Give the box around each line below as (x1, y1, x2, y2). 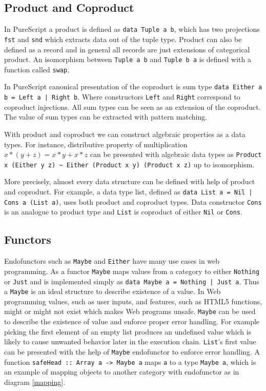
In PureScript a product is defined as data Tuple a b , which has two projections (4, 24, 260, 34)
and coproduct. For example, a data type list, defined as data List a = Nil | (4, 186, 253, 197)
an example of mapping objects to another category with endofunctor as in (4, 366, 239, 377)
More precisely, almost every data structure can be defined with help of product (4, 176, 255, 187)
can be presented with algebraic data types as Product (90, 149, 262, 160)
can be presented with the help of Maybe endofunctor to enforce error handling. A (4, 346, 260, 357)
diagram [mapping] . (4, 376, 66, 387)
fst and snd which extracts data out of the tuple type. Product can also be (4, 33, 242, 44)
